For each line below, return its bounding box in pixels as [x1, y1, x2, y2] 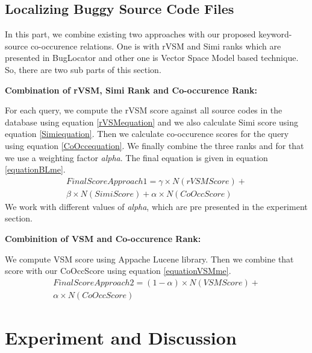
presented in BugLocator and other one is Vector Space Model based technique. [5, 51, 299, 64]
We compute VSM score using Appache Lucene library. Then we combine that [5, 252, 294, 265]
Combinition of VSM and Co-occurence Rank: [5, 232, 201, 244]
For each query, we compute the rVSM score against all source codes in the [5, 104, 282, 116]
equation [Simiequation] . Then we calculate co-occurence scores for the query [5, 127, 289, 140]
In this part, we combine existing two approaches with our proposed [5, 28, 256, 40]
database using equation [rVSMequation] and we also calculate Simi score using [5, 115, 299, 128]
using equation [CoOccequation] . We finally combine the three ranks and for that [5, 139, 304, 151]
